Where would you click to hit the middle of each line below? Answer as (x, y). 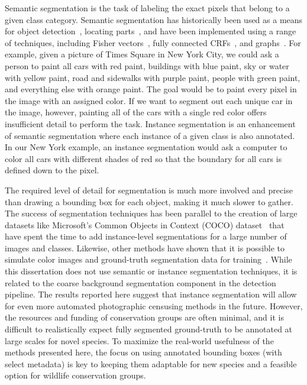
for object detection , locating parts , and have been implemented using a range (151, 31)
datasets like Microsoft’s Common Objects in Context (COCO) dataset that (145, 224)
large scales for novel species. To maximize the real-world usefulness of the (139, 340)
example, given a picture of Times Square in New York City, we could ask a (142, 54)
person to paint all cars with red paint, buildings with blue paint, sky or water (147, 65)
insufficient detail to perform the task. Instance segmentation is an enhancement (150, 123)
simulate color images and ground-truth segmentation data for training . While (148, 259)
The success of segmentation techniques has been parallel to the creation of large (151, 213)
